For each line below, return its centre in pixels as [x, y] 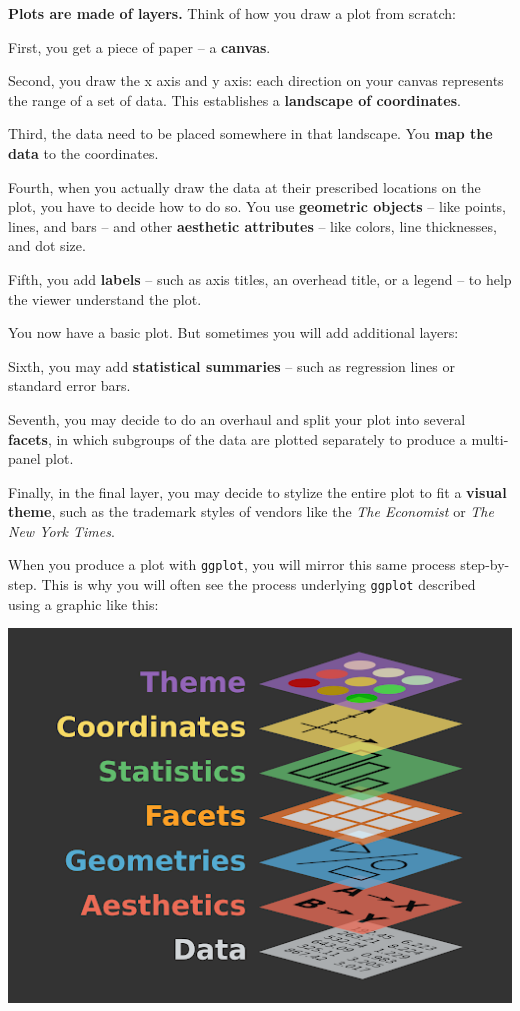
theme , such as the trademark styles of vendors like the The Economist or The [251, 511]
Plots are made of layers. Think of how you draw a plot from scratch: [232, 13]
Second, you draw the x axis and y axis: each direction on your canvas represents [256, 80]
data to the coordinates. [83, 152]
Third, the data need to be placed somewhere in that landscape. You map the [250, 133]
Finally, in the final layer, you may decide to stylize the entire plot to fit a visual [257, 491]
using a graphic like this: [83, 603]
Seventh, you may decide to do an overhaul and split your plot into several [237, 418]
